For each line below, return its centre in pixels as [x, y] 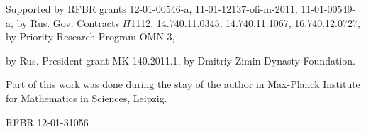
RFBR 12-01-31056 [47, 122]
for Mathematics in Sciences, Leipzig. [87, 98]
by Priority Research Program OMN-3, [90, 37]
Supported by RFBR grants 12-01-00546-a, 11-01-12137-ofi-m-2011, [152, 9]
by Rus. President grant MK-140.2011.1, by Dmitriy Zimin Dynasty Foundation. [181, 60]
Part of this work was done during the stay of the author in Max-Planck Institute [183, 84]
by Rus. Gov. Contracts [68, 22]
